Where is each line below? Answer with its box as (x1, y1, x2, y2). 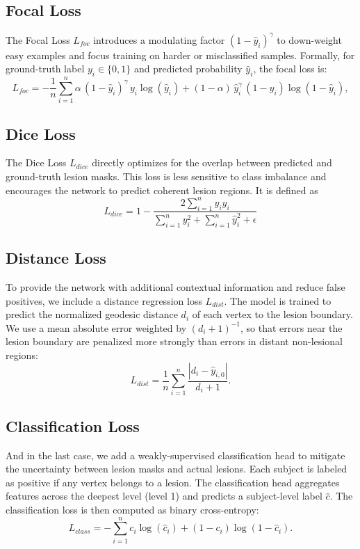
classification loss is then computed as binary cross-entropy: (6, 502, 259, 516)
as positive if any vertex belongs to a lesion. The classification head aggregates (6, 475, 340, 489)
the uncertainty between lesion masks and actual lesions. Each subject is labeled (6, 461, 347, 476)
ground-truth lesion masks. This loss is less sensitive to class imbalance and (6, 169, 327, 184)
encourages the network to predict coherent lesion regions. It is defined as (6, 182, 318, 197)
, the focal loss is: (253, 61, 327, 76)
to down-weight (277, 32, 342, 47)
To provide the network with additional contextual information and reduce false (6, 280, 345, 294)
